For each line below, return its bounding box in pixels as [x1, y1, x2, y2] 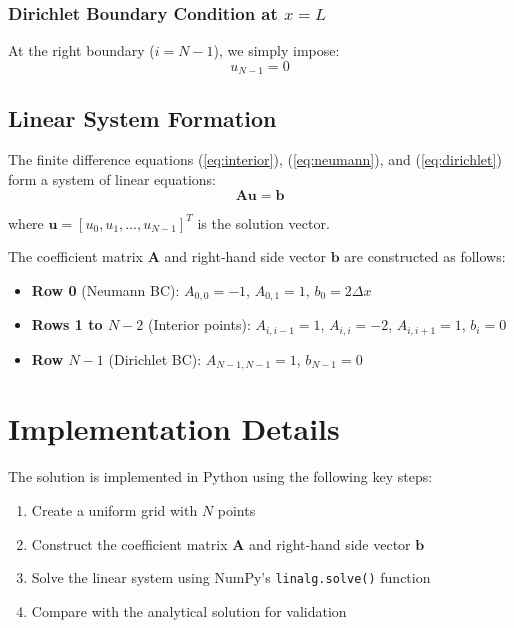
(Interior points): [147, 314, 251, 335]
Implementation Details [8, 408, 340, 449]
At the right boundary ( [8, 40, 155, 61]
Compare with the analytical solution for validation [31, 600, 347, 621]
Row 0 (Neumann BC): [31, 279, 180, 300]
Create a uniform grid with [31, 499, 198, 520]
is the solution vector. [197, 212, 330, 233]
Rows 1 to [31, 314, 103, 335]
